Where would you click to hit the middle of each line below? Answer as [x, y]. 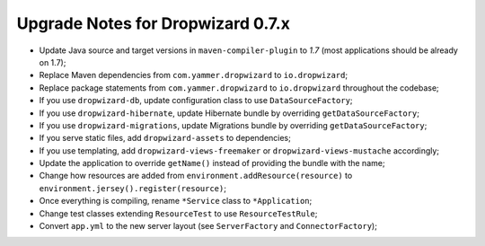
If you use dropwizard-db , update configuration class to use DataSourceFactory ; [196, 101]
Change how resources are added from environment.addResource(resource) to [196, 176]
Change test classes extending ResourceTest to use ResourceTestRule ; [178, 213]
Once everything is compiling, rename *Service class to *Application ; [176, 201]
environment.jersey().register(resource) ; [132, 188]
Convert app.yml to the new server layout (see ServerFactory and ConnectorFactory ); [208, 226]
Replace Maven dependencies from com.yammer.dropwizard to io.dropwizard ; [194, 75]
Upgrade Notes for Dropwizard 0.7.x [154, 23]
